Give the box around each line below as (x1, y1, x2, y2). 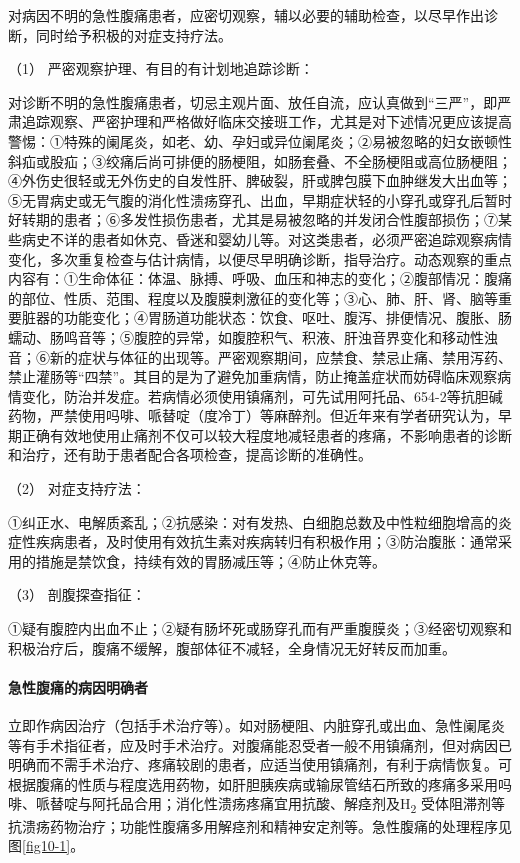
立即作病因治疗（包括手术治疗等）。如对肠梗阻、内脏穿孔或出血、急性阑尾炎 (8, 715, 505, 736)
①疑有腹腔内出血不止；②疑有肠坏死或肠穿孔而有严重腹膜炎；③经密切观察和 (8, 618, 512, 639)
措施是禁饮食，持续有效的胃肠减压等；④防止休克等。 (35, 550, 386, 571)
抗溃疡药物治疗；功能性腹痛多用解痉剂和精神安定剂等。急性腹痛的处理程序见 (8, 815, 512, 836)
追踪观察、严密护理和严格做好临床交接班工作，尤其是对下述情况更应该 (21, 111, 484, 132)
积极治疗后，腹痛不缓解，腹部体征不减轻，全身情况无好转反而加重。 (8, 637, 456, 658)
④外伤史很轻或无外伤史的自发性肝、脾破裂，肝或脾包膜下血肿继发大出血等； (8, 170, 512, 191)
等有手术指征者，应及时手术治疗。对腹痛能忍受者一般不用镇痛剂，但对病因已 (8, 734, 512, 755)
